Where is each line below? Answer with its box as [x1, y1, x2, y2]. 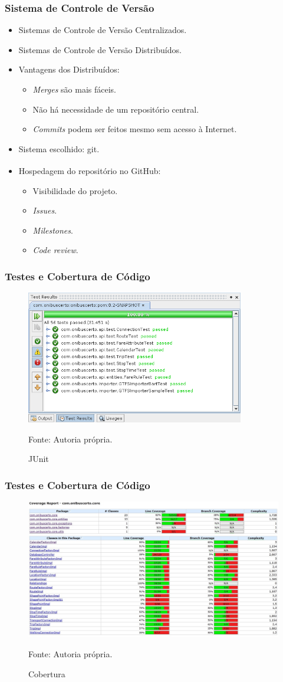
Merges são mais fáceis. [32, 83, 116, 95]
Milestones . [32, 224, 73, 236]
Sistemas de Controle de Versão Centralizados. [18, 24, 187, 36]
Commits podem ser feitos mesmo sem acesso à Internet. [32, 123, 237, 135]
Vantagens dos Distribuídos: [18, 63, 120, 76]
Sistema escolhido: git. [18, 142, 100, 155]
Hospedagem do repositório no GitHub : [18, 165, 161, 177]
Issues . [32, 204, 57, 217]
